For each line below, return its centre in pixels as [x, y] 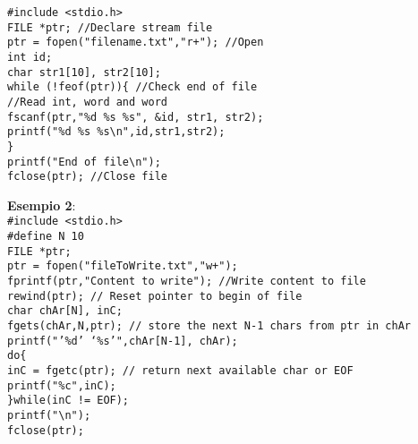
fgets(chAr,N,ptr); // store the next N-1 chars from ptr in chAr [209, 326]
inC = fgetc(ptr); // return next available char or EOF [180, 371]
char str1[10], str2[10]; [84, 72]
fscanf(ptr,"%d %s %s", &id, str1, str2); [136, 117]
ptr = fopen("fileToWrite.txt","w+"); [123, 266]
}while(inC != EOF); [68, 401]
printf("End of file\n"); [84, 162]
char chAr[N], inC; [65, 311]
